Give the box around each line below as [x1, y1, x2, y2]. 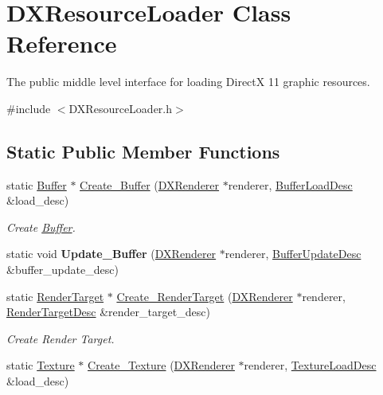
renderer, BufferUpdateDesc [225, 245, 362, 262]
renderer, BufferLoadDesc [228, 176, 353, 193]
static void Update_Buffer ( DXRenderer [6, 245, 217, 262]
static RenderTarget [6, 287, 104, 304]
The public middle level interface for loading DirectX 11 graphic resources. [6, 73, 370, 90]
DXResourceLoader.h [68, 100, 173, 116]
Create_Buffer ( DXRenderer [80, 176, 220, 193]
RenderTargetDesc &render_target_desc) [6, 303, 210, 320]
